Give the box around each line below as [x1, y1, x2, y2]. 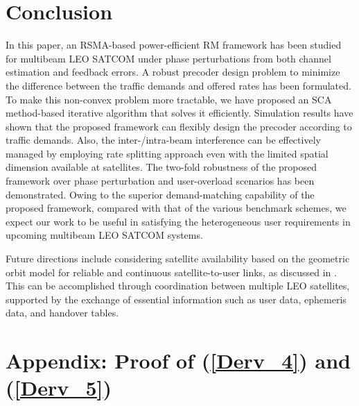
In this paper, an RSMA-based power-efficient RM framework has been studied [6, 37, 342, 52]
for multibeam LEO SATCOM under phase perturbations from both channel [6, 51, 331, 65]
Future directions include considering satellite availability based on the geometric [6, 251, 350, 266]
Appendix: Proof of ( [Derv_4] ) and [6, 346, 351, 375]
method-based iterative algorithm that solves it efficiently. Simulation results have [6, 105, 353, 120]
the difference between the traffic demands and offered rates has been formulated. [6, 78, 351, 92]
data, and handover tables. [6, 305, 119, 320]
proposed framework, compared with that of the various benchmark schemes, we [6, 201, 347, 215]
